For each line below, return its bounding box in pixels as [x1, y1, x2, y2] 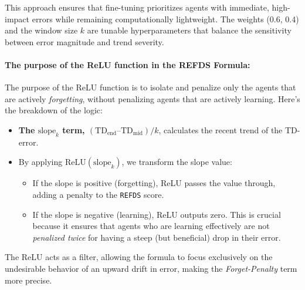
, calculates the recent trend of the [158, 123, 283, 136]
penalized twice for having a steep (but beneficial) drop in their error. [32, 231, 281, 243]
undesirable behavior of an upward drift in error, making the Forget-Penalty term [5, 262, 297, 274]
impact [5, 12, 29, 25]
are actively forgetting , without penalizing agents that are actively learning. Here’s [5, 92, 300, 104]
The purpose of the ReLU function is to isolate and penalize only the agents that [5, 81, 296, 93]
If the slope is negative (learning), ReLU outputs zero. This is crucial [32, 208, 281, 220]
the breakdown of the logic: [5, 104, 103, 116]
